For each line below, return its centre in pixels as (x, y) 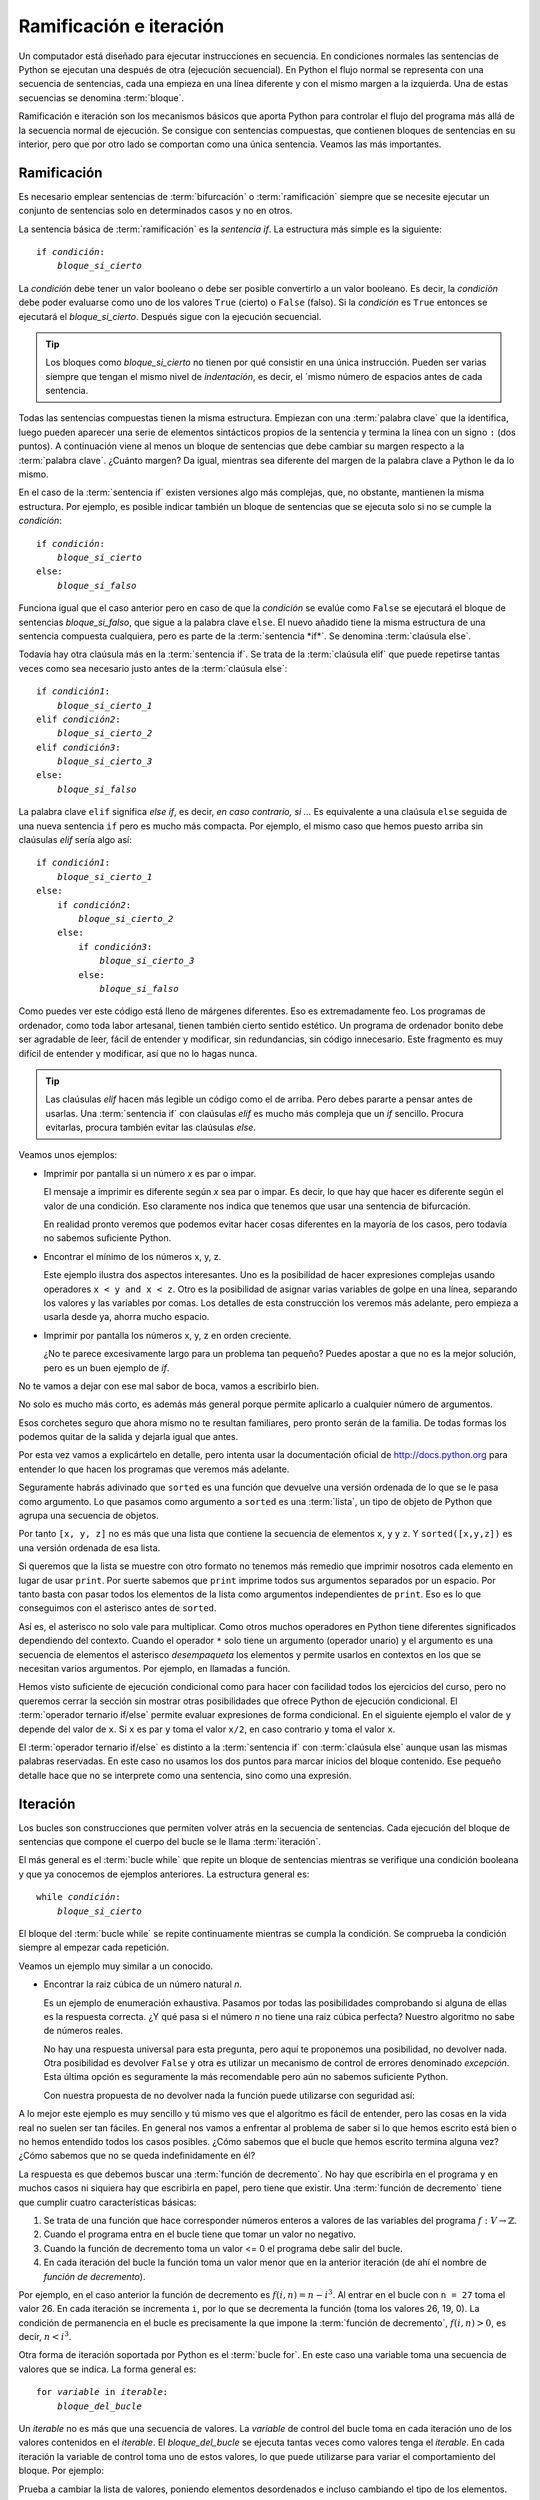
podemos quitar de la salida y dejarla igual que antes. (128, 1437)
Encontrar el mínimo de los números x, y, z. (132, 1256)
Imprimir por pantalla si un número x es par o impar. (150, 1173)
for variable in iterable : (102, 2392)
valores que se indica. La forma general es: (107, 2369)
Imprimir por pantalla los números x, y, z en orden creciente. (167, 1335)
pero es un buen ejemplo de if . (106, 1367)
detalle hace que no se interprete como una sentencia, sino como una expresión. (185, 1775)
